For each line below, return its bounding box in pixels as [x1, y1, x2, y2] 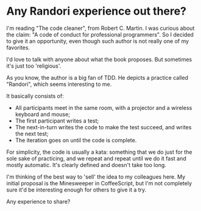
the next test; [15, 130, 49, 137]
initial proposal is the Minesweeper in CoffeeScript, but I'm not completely [6, 179, 192, 187]
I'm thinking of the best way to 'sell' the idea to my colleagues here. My [6, 173, 186, 181]
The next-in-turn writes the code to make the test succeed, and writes [15, 123, 192, 131]
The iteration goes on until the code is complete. [15, 136, 137, 144]
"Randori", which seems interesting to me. [6, 80, 112, 88]
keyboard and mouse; [15, 110, 70, 118]
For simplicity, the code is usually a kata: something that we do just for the [6, 148, 192, 156]
